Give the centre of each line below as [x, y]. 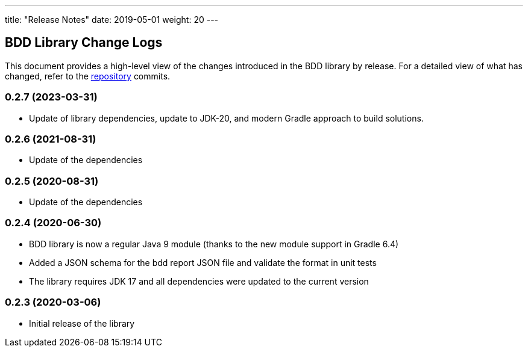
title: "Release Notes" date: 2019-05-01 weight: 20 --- [112, 20]
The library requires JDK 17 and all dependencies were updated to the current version [199, 281]
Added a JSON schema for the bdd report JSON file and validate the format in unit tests [203, 262]
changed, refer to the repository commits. [88, 76]
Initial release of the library [82, 323]
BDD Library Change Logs [84, 43]
